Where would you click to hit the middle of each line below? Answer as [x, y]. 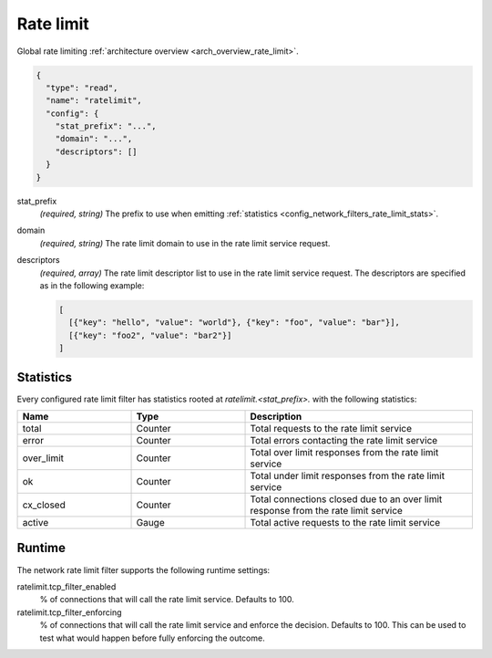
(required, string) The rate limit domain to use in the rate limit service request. [185, 243]
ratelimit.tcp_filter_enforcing [69, 612]
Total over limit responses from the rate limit [344, 453]
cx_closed [44, 505]
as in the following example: [92, 285]
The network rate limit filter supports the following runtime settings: [143, 569]
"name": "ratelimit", [94, 101]
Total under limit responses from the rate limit [348, 476]
